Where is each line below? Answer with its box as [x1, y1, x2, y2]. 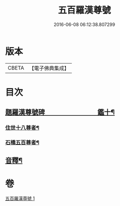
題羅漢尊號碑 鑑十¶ [5, 108, 115, 117]
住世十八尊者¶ [5, 124, 39, 131]
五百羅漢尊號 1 [5, 195, 35, 201]
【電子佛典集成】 [29, 65, 69, 72]
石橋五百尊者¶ [5, 139, 39, 146]
